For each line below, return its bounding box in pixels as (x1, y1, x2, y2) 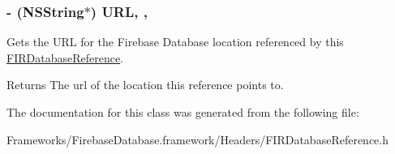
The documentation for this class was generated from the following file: (6, 104, 359, 120)
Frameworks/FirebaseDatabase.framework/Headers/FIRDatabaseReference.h (6, 130, 389, 148)
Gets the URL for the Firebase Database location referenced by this (6, 33, 344, 50)
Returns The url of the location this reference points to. (6, 76, 284, 93)
